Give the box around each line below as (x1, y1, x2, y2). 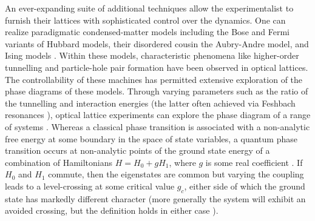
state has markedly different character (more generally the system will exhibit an (5, 192, 306, 205)
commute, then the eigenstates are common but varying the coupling (48, 168, 304, 180)
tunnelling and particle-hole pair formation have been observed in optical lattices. (5, 61, 308, 73)
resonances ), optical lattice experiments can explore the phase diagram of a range (5, 108, 311, 121)
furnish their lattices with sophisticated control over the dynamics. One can (5, 13, 286, 26)
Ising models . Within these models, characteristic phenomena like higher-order (5, 49, 299, 62)
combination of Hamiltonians (5, 156, 113, 168)
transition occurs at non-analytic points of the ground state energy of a (5, 144, 270, 157)
